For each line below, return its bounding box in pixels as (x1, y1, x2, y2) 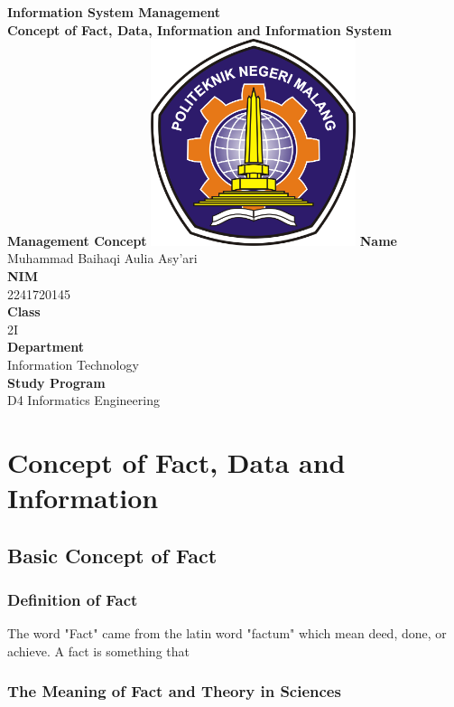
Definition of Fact (7, 589, 138, 611)
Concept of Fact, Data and (7, 443, 346, 480)
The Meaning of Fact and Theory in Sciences (7, 680, 341, 702)
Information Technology (7, 355, 139, 373)
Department (7, 337, 84, 356)
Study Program (7, 372, 106, 391)
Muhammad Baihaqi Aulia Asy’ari (7, 249, 198, 268)
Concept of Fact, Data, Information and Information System (7, 20, 392, 39)
